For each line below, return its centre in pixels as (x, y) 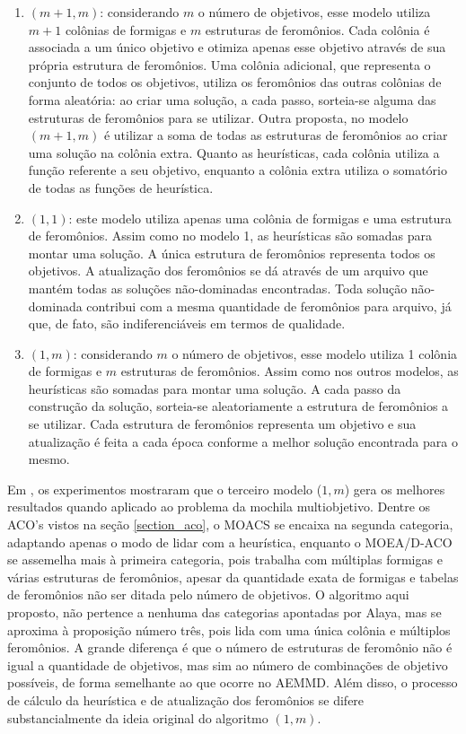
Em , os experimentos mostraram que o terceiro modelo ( (165, 489)
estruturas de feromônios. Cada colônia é (317, 29)
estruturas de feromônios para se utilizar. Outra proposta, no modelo (218, 117)
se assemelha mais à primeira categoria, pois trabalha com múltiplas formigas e (225, 559)
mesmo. (49, 459)
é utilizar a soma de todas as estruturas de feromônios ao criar (276, 135)
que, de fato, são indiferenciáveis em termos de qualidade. (187, 323)
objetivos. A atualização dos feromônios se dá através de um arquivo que (228, 271)
